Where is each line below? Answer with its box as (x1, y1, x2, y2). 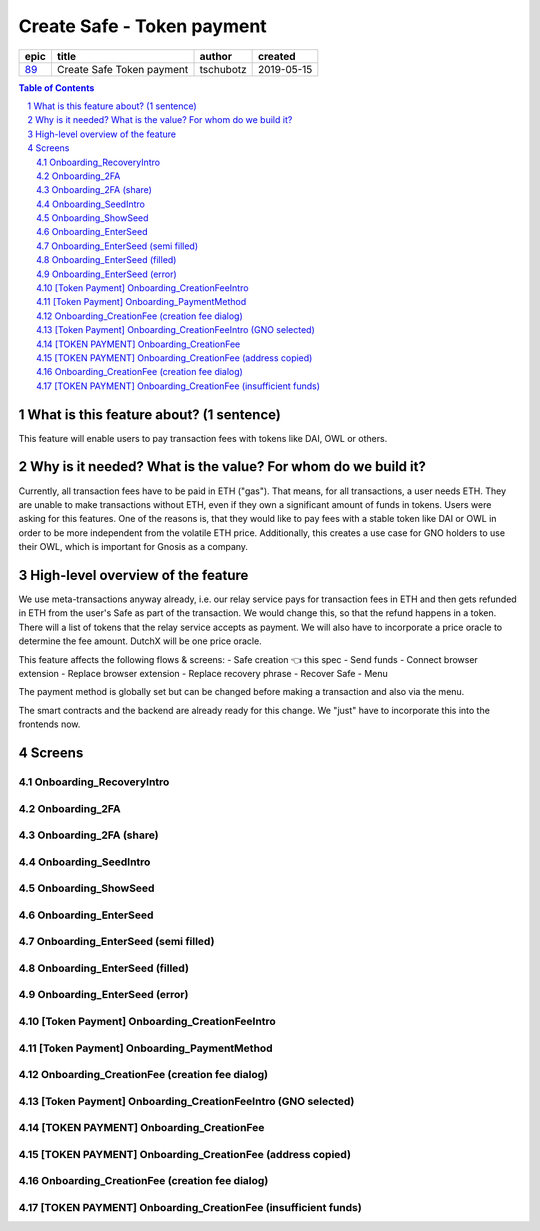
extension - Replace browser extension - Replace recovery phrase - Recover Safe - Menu (18, 667, 389, 679)
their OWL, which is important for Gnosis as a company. (18, 541, 249, 553)
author (199, 49, 232, 63)
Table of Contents (18, 81, 95, 94)
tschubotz (199, 62, 247, 76)
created (258, 49, 296, 63)
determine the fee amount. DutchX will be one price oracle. (18, 635, 262, 647)
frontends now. (18, 718, 81, 730)
